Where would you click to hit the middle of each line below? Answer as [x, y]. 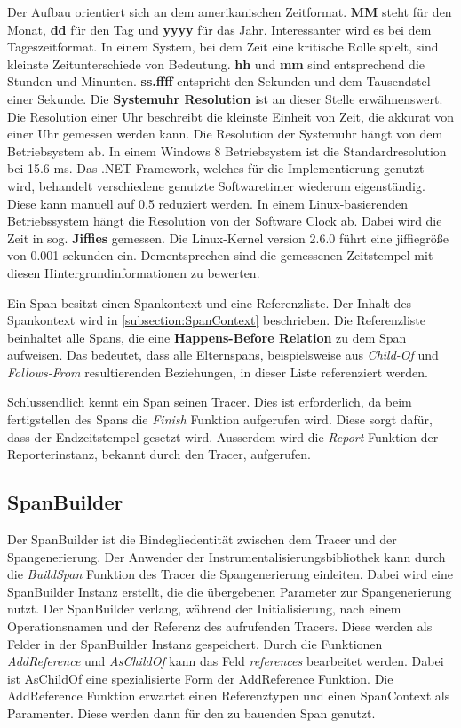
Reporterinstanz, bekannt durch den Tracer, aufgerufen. [159, 454]
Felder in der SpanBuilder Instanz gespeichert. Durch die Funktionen [195, 643]
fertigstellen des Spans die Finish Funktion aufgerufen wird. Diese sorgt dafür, [220, 419]
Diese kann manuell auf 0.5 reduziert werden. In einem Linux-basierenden [208, 203]
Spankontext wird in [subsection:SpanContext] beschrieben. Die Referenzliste [217, 320]
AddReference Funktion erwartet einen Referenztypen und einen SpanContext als [229, 696]
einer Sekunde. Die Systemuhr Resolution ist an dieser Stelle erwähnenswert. [225, 98]
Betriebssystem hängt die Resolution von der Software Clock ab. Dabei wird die [225, 221]
